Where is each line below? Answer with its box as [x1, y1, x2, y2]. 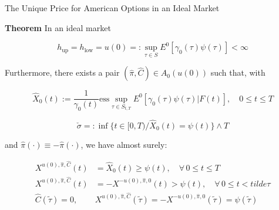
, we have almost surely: [80, 138, 167, 150]
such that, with [210, 66, 265, 79]
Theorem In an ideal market [5, 21, 111, 33]
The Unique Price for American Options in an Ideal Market [5, 2, 220, 13]
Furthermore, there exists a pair [5, 66, 120, 79]
